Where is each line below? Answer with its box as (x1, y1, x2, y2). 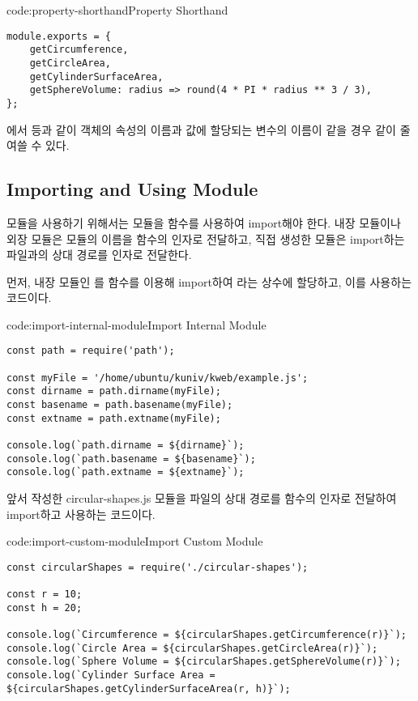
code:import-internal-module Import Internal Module (6, 316, 267, 333)
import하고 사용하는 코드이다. (6, 505, 156, 522)
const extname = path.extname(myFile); (6, 412, 221, 424)
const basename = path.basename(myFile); (6, 399, 233, 411)
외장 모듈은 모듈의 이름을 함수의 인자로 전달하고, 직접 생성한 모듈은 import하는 (6, 230, 405, 247)
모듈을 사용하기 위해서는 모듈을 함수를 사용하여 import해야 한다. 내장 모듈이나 (6, 214, 401, 231)
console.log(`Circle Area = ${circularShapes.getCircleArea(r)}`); (6, 642, 378, 654)
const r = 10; (6, 588, 83, 601)
